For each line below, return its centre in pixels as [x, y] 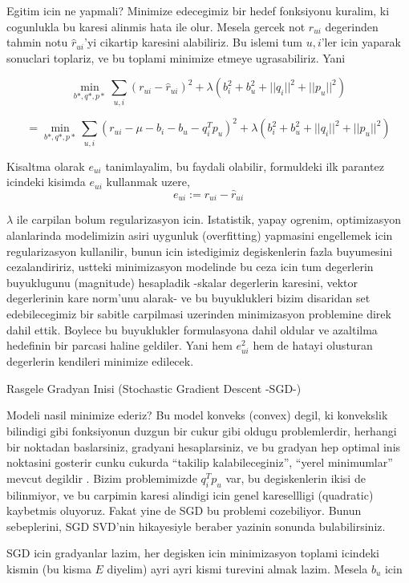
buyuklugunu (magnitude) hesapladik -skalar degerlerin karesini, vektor [182, 282]
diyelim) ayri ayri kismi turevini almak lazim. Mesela [237, 569]
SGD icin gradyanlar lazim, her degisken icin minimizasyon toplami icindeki [193, 553]
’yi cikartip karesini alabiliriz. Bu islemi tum [193, 42]
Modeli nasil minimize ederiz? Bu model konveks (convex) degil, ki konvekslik [197, 415]
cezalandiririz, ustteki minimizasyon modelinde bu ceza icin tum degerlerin [190, 267]
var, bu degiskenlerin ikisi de [296, 478]
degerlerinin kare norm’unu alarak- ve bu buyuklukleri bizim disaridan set [188, 298]
